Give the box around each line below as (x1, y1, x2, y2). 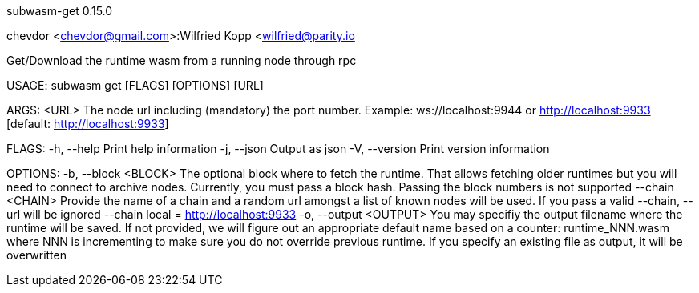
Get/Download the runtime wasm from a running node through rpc (6, 54, 357, 67)
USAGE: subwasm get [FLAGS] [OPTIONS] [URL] (6, 78, 264, 92)
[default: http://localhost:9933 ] (6, 117, 169, 130)
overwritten (6, 248, 67, 262)
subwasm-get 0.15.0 (6, 4, 113, 18)
